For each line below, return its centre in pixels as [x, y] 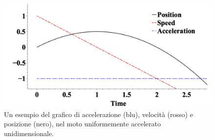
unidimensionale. [29, 133]
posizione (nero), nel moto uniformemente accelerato [83, 124]
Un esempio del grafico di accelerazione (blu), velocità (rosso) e [98, 114]
